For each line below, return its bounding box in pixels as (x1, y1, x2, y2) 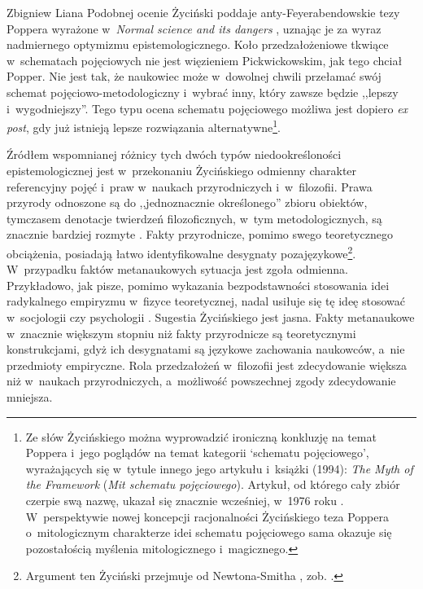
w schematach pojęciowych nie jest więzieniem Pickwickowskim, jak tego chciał (7, 51, 403, 68)
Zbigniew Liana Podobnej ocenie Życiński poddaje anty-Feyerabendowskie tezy (7, 4, 400, 20)
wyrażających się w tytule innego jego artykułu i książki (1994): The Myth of (25, 459, 413, 477)
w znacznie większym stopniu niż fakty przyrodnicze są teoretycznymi (7, 324, 356, 341)
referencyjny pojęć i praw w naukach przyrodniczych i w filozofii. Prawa (7, 178, 373, 195)
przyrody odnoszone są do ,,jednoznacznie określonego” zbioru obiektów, (7, 194, 368, 211)
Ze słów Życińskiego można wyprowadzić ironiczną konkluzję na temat (25, 428, 377, 445)
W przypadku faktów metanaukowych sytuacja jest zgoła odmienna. (7, 261, 348, 278)
